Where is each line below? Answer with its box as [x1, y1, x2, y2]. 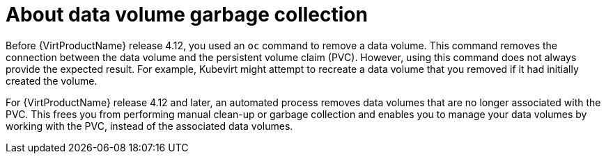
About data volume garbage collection [6, 3, 368, 26]
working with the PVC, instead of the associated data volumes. [6, 119, 293, 132]
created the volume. [6, 74, 98, 87]
